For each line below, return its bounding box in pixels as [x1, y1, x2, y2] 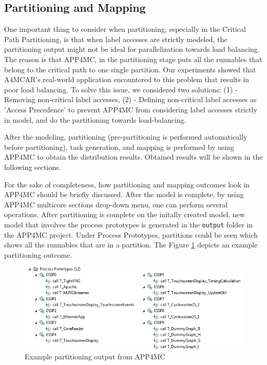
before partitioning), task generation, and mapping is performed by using [4, 141, 235, 152]
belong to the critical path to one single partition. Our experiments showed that [4, 64, 256, 74]
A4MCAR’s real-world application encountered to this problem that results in [4, 74, 250, 85]
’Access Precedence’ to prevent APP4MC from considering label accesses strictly [4, 104, 257, 114]
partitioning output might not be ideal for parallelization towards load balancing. [4, 44, 260, 54]
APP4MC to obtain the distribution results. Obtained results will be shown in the [4, 151, 263, 162]
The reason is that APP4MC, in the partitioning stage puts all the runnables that [4, 53, 262, 64]
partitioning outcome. [4, 249, 72, 260]
